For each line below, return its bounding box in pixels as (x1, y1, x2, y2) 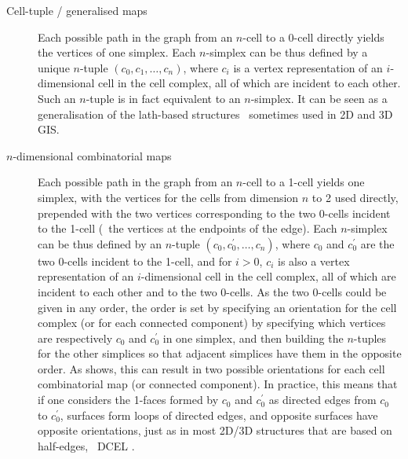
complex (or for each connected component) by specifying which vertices (38, 314, 386, 331)
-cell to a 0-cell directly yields (242, 28, 384, 45)
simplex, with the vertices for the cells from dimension (38, 189, 299, 205)
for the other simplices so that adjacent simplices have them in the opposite (38, 345, 402, 362)
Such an (38, 90, 76, 106)
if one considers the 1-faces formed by (38, 391, 219, 408)
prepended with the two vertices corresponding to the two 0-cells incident (38, 204, 391, 221)
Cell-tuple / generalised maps (6, 2, 148, 18)
